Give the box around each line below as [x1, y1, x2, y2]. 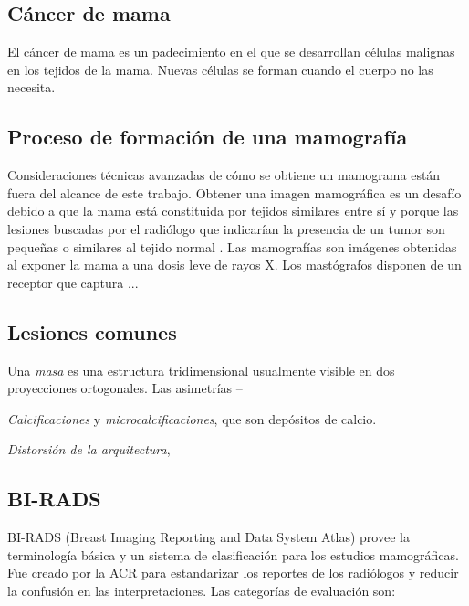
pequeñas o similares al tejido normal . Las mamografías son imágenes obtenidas [7, 237, 457, 256]
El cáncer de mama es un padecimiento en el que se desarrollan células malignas [7, 42, 455, 61]
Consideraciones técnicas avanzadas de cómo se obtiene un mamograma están [7, 165, 441, 185]
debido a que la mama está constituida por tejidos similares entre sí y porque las [7, 201, 459, 220]
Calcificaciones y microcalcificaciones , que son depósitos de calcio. [7, 409, 377, 428]
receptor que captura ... [7, 272, 139, 292]
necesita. [7, 78, 56, 97]
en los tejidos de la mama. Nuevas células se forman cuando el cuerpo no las [7, 59, 433, 79]
